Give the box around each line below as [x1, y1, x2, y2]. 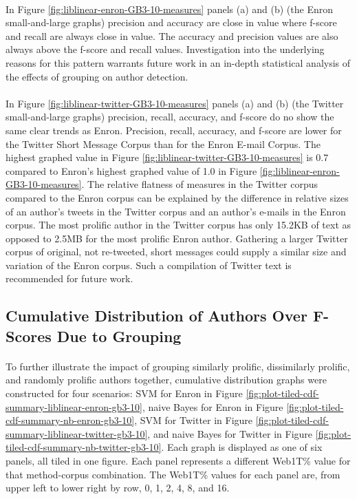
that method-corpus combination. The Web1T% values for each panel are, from [6, 467, 340, 481]
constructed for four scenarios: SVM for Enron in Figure [6, 386, 243, 401]
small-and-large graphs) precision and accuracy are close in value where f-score [6, 15, 337, 30]
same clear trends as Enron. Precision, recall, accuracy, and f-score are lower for [6, 123, 342, 137]
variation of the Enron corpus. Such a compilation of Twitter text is [6, 257, 292, 272]
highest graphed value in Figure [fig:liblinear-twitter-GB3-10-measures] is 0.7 [6, 150, 329, 164]
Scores [6, 325, 52, 346]
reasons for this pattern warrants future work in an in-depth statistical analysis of [6, 55, 351, 70]
